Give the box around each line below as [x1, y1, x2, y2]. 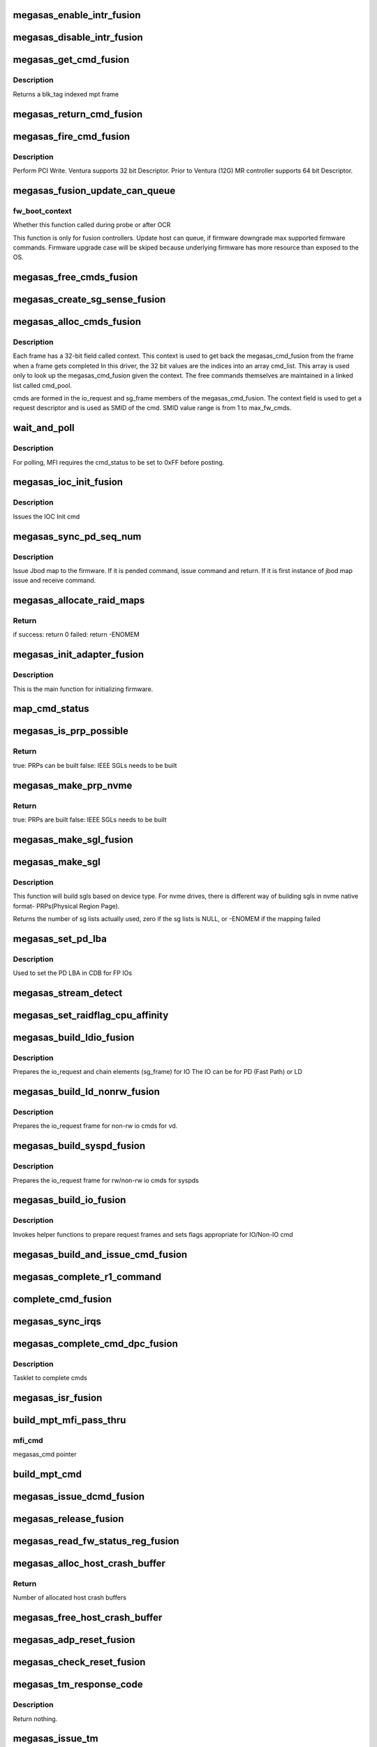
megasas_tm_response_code [13, 1679, 143, 1690]
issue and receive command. [13, 577, 96, 585]
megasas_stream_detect [13, 987, 123, 999]
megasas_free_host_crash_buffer [13, 1611, 163, 1624]
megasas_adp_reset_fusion [13, 1634, 135, 1646]
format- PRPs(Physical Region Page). [13, 901, 120, 910]
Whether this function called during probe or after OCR [13, 221, 171, 229]
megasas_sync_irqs [13, 1315, 101, 1327]
